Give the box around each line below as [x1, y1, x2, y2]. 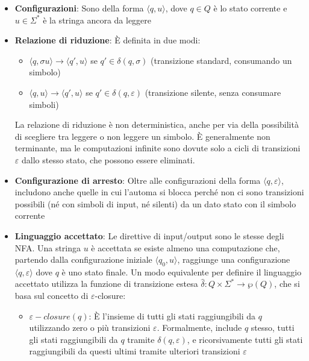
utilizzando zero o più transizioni [29, 321, 151, 334]
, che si [274, 277, 300, 290]
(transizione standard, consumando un [151, 54, 292, 66]
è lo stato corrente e [213, 2, 287, 14]
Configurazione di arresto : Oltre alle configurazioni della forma [14, 174, 261, 186]
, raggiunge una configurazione [177, 253, 290, 266]
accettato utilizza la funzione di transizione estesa [14, 277, 198, 290]
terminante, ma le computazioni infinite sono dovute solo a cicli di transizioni [14, 142, 301, 154]
